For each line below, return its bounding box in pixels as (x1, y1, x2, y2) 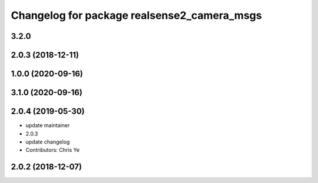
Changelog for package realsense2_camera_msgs (11, 9, 262, 22)
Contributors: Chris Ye (25, 147, 79, 154)
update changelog (25, 138, 70, 145)
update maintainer (25, 122, 70, 129)
